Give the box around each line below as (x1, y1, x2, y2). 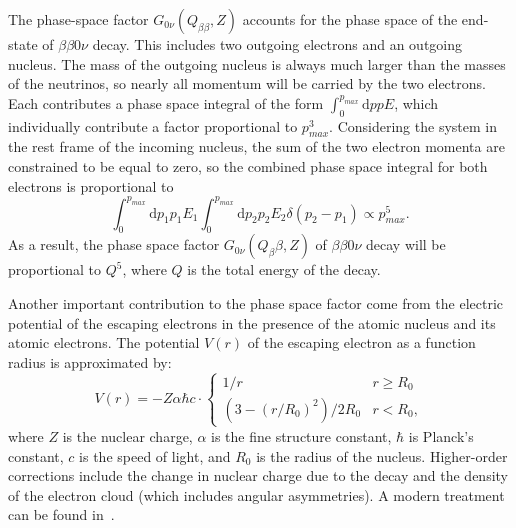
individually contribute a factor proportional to (8, 115, 298, 136)
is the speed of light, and (79, 445, 231, 466)
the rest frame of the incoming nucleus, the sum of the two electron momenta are (8, 136, 505, 157)
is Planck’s (408, 425, 474, 446)
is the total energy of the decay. (187, 259, 381, 280)
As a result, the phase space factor (8, 234, 220, 255)
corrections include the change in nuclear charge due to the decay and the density (8, 465, 509, 486)
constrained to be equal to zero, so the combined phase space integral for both (8, 155, 488, 176)
